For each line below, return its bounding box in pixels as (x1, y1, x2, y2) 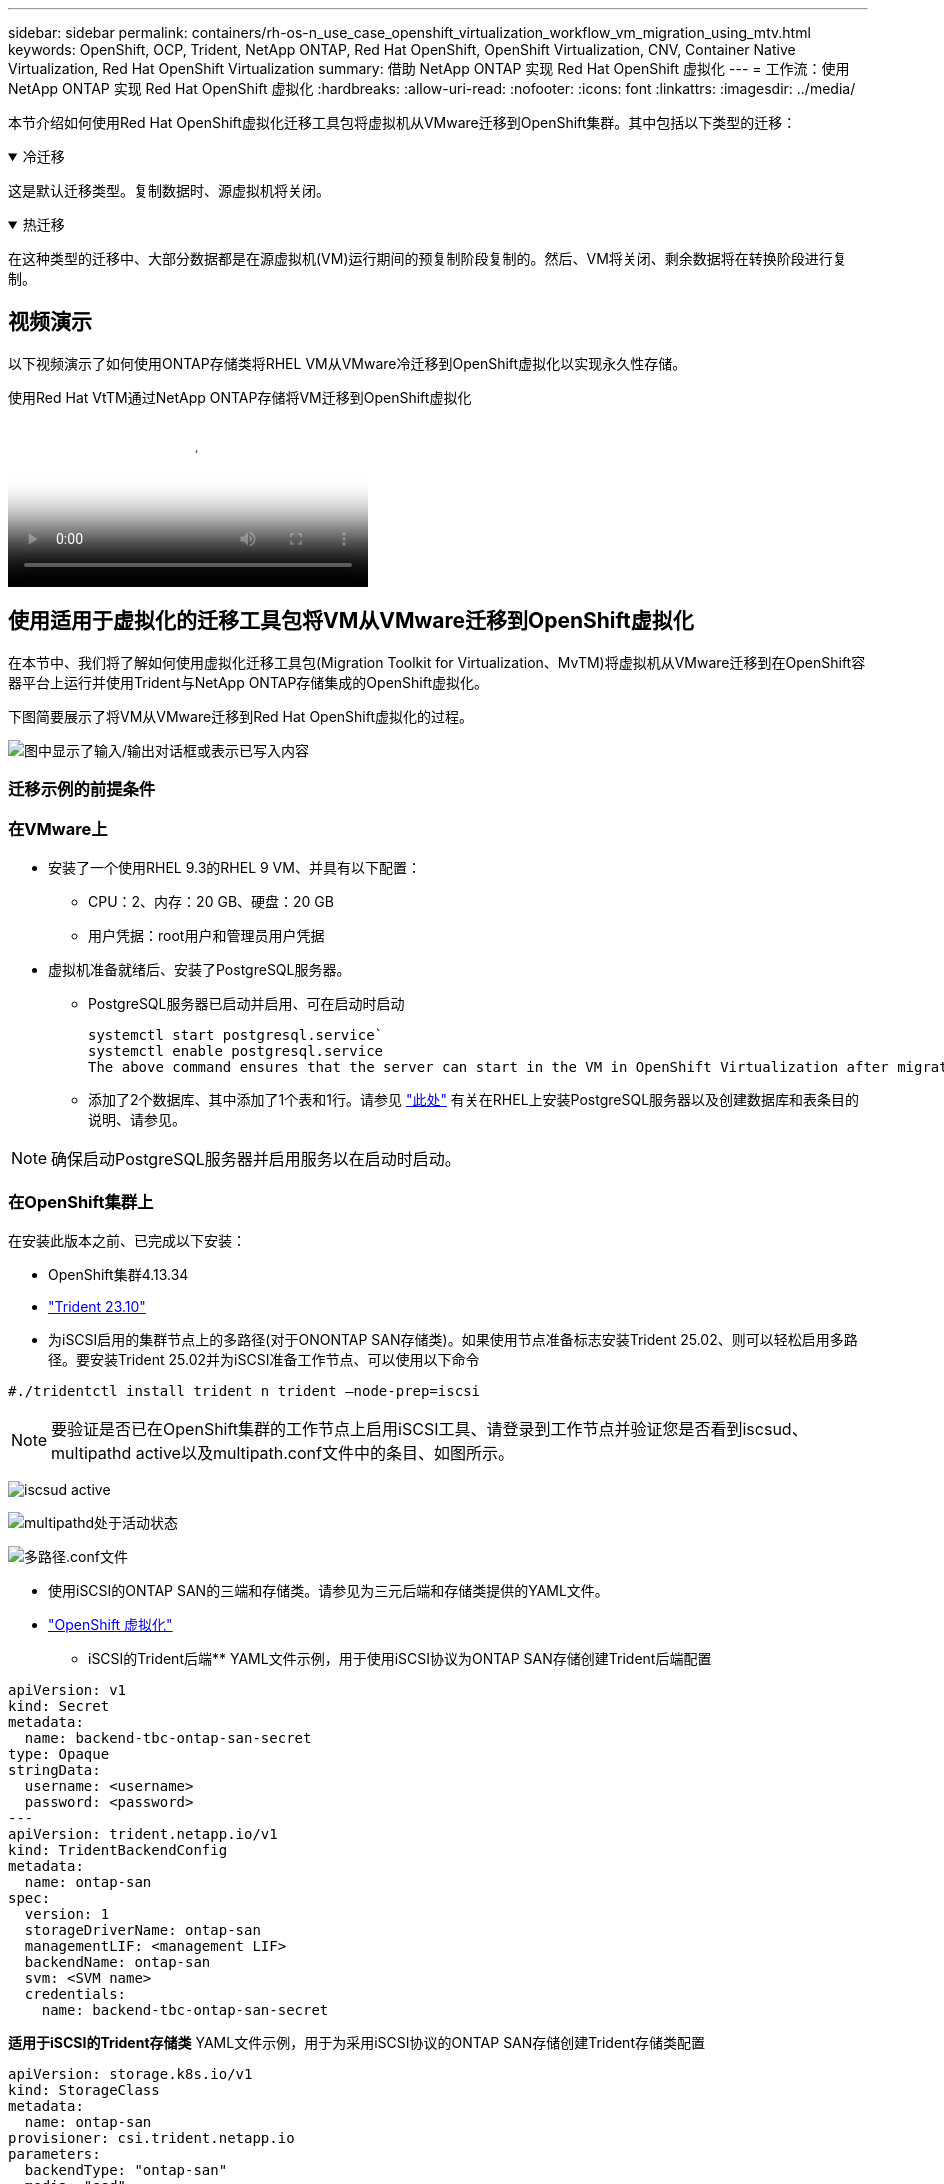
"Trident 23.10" (48, 1297, 146, 1315)
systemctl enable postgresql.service (88, 1042, 384, 1059)
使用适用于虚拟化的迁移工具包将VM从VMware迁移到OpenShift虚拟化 (8, 608, 694, 634)
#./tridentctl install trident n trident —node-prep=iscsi (8, 1382, 481, 1399)
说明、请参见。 (88, 1110, 186, 1128)
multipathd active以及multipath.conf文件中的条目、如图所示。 (51, 1442, 514, 1463)
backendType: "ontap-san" (24, 2161, 228, 2178)
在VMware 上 (8, 819, 108, 840)
